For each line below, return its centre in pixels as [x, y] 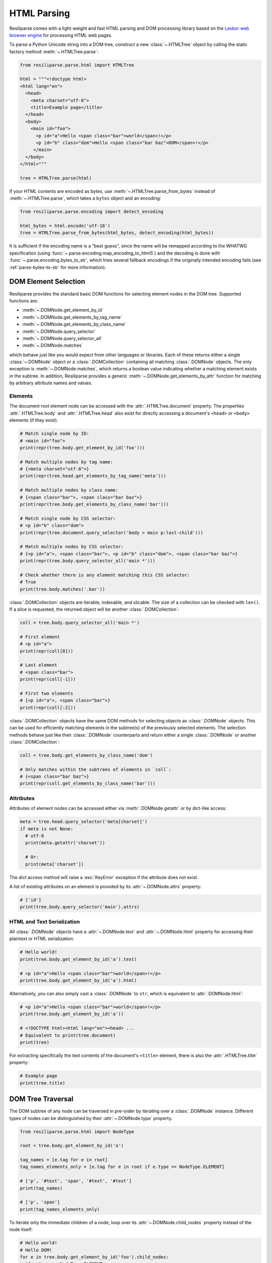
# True [28, 582]
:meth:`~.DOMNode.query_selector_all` [62, 338]
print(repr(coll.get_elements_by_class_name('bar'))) [88, 784]
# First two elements [47, 693]
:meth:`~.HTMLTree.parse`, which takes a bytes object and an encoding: [85, 198]
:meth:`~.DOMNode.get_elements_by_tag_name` [72, 317]
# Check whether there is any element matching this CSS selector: [105, 575]
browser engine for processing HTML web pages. [61, 35]
